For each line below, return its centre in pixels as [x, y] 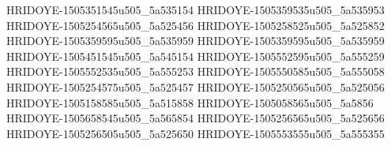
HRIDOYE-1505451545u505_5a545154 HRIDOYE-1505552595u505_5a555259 [195, 56]
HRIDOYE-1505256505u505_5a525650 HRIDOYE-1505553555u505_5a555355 [195, 133]
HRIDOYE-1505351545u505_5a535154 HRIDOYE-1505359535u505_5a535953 [195, 9]
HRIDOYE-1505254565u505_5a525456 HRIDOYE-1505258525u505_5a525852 [195, 25]
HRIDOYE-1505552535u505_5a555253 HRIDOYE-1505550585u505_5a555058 [195, 71]
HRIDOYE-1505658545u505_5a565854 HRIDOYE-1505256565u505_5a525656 [195, 118]
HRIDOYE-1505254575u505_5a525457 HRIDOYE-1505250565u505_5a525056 [195, 86]
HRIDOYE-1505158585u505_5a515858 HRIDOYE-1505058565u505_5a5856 [190, 102]
